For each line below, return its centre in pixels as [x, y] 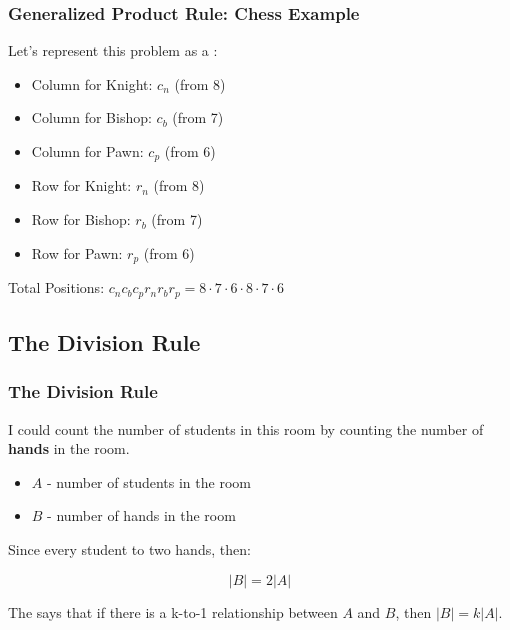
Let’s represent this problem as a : [113, 50]
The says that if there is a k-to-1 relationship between [173, 611]
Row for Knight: [81, 185]
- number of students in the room [148, 481]
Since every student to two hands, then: [129, 548]
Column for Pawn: [87, 151]
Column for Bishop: [91, 117]
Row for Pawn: [77, 252]
